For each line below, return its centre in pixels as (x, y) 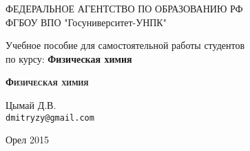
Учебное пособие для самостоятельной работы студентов (125, 45)
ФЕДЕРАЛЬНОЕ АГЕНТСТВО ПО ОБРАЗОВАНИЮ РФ (124, 8)
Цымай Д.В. (31, 104)
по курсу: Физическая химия (69, 58)
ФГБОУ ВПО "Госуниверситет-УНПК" (86, 22)
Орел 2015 (27, 140)
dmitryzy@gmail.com (50, 118)
